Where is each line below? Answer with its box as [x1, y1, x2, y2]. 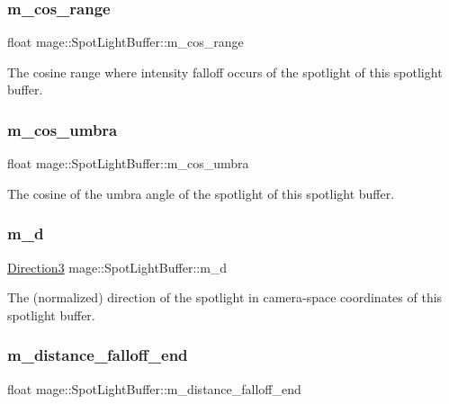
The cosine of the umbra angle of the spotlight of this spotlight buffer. [7, 184, 395, 202]
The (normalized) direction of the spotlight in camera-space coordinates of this [7, 288, 443, 307]
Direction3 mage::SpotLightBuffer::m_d [7, 257, 228, 276]
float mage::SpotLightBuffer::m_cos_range [7, 32, 244, 51]
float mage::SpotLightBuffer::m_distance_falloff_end [7, 379, 301, 398]
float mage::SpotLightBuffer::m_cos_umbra [7, 154, 249, 173]
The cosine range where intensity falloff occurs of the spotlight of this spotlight [7, 62, 443, 81]
